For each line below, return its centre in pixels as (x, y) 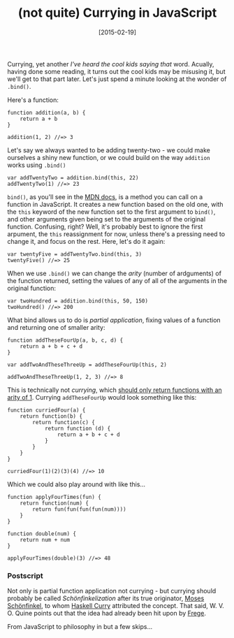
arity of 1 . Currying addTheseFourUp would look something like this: (102, 397)
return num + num (45, 539)
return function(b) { (51, 416)
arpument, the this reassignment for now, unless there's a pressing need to (116, 234)
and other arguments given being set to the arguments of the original (107, 219)
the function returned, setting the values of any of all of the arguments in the (117, 280)
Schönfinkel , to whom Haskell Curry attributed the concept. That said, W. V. (116, 606)
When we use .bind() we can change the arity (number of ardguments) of (115, 273)
